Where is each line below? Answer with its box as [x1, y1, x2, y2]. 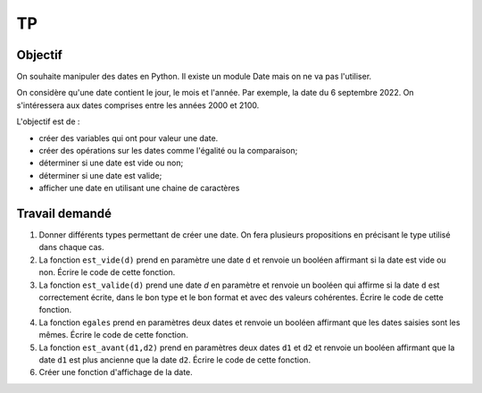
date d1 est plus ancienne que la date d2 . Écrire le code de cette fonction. [38, 355, 312, 365]
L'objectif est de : [16, 116, 80, 127]
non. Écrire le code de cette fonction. [38, 267, 176, 278]
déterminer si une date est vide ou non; [38, 157, 184, 169]
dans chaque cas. [38, 242, 104, 253]
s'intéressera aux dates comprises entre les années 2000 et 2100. [16, 99, 260, 111]
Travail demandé [16, 206, 112, 221]
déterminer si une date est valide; [38, 170, 162, 180]
